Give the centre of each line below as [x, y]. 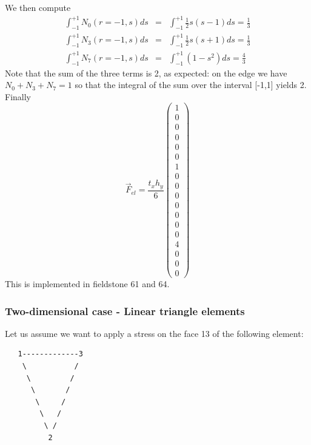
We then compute [38, 7]
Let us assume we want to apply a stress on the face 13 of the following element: [154, 333]
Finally [18, 96]
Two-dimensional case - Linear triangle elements [125, 311]
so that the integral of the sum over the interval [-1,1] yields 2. [191, 85]
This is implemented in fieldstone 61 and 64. [87, 283]
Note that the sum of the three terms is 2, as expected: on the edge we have [146, 73]
